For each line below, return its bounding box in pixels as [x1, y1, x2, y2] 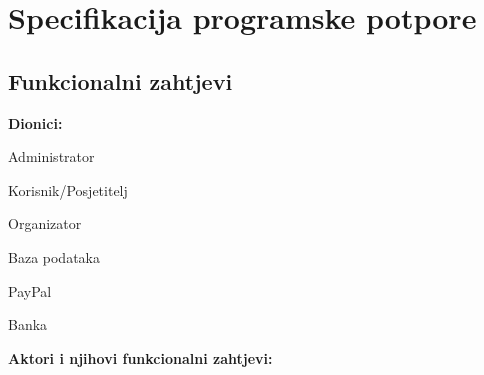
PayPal [8, 280, 52, 301]
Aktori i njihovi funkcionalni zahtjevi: [8, 347, 273, 368]
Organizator [8, 213, 82, 234]
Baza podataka [8, 246, 100, 267]
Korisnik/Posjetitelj [8, 179, 128, 200]
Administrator [8, 146, 95, 167]
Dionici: [8, 112, 63, 133]
